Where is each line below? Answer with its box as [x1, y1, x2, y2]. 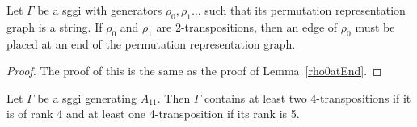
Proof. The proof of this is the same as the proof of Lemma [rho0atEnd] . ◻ [6, 62, 382, 79]
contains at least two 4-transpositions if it [204, 89, 411, 106]
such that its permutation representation [204, 2, 406, 18]
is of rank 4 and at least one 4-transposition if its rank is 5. [6, 105, 300, 122]
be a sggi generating [37, 89, 137, 106]
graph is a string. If [6, 18, 103, 35]
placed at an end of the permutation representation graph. [6, 35, 296, 52]
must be [355, 18, 395, 35]
